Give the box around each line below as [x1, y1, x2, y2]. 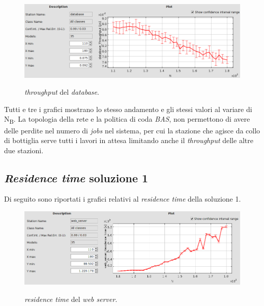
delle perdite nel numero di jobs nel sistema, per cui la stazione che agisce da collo [4, 125, 260, 135]
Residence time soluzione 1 [4, 170, 149, 185]
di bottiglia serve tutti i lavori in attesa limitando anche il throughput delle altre [4, 135, 253, 146]
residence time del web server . [24, 294, 118, 304]
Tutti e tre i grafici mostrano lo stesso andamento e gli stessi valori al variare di [4, 103, 252, 114]
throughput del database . [24, 87, 99, 97]
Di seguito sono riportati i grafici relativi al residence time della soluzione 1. [4, 193, 241, 204]
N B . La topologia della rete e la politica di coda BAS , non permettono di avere [4, 114, 250, 126]
